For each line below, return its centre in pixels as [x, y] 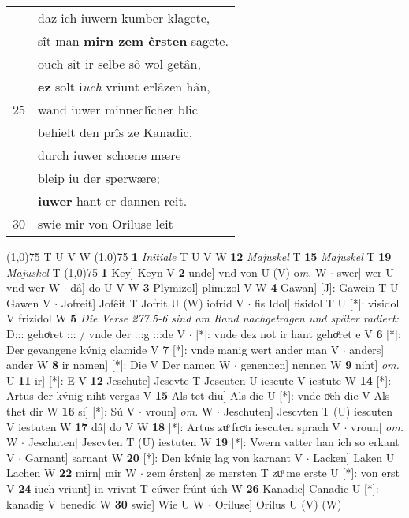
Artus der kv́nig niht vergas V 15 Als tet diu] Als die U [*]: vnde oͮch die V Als [198, 395]
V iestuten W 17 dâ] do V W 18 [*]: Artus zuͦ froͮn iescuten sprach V [173, 426]
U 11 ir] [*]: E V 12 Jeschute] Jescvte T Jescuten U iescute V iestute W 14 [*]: [199, 380]
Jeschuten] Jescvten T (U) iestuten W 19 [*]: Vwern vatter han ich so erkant [214, 442]
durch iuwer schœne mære [110, 155]
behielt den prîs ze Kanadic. [115, 132]
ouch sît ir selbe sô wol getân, [119, 63]
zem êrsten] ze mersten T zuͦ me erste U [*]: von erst [273, 473]
